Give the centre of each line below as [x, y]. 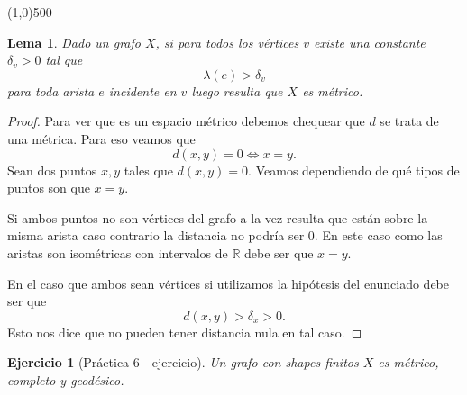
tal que [64, 60]
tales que [148, 170]
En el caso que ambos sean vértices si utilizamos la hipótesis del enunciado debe [229, 283]
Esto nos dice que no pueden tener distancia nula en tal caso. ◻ [185, 332]
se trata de [409, 121]
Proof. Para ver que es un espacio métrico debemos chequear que [186, 121]
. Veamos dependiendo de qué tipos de [354, 170]
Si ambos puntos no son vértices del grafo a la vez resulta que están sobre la [218, 217]
